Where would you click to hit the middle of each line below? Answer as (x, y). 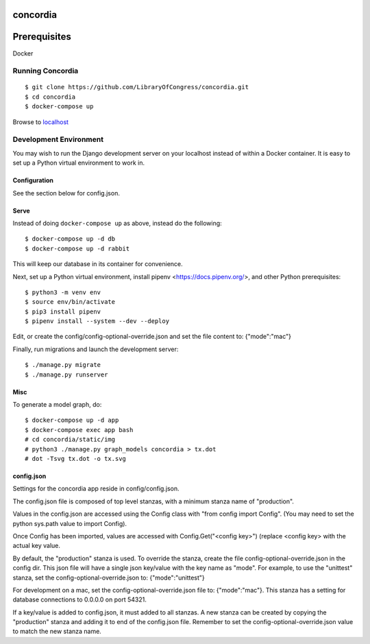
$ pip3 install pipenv (63, 311)
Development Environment (58, 139)
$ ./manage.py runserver (66, 374)
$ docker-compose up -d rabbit (77, 248)
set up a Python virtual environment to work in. (79, 163)
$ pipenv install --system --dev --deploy (97, 321)
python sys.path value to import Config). (70, 523)
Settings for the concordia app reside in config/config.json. (96, 489)
